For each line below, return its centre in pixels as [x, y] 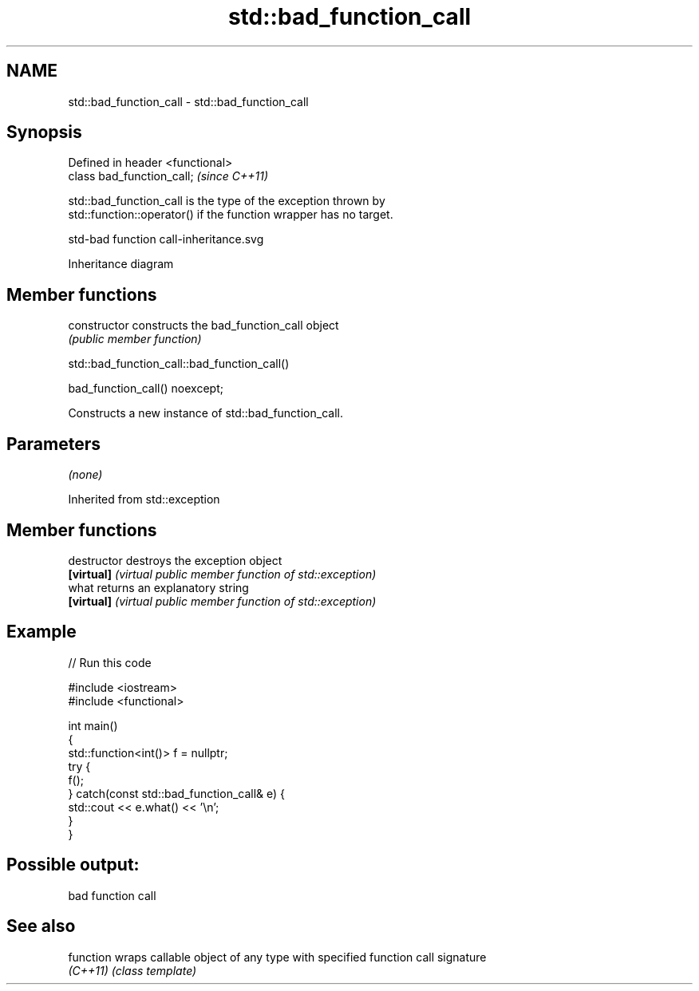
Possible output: [73, 865]
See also [41, 926]
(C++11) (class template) [132, 970]
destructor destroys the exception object [175, 560]
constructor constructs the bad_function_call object [203, 326]
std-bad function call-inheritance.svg [166, 239]
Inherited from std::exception [144, 499]
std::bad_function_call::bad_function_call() [179, 364]
